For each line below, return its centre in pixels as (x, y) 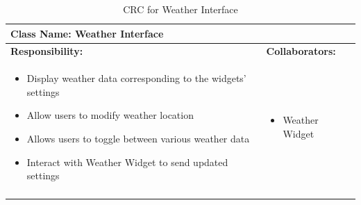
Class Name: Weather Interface (87, 33)
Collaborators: (301, 51)
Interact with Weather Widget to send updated (127, 162)
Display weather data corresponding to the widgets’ (136, 78)
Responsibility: (47, 51)
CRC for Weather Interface (180, 9)
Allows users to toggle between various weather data (138, 139)
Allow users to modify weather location (110, 115)
